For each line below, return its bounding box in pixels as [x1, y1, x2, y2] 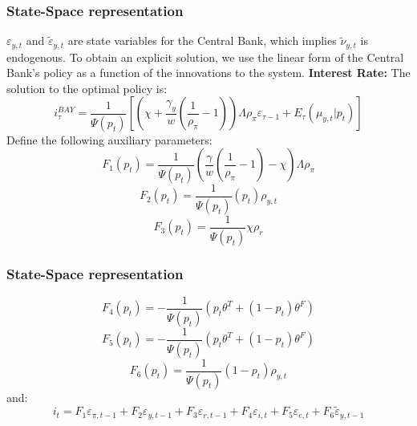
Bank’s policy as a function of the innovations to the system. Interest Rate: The [6, 64, 411, 81]
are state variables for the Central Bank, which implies [67, 32, 337, 49]
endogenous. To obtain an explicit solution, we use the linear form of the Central [6, 48, 404, 65]
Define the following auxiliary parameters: [6, 131, 213, 148]
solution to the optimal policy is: [6, 79, 168, 96]
